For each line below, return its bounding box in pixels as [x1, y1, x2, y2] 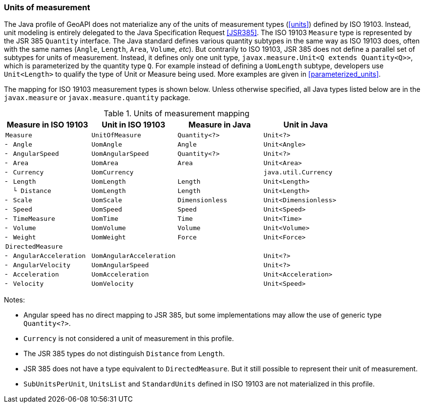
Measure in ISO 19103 [6, 120, 88, 130]
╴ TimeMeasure [5, 215, 55, 223]
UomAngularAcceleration [91, 252, 176, 260]
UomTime [91, 215, 118, 223]
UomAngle [91, 141, 122, 149]
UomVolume [91, 224, 126, 232]
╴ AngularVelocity [5, 261, 71, 269]
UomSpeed [91, 206, 122, 214]
